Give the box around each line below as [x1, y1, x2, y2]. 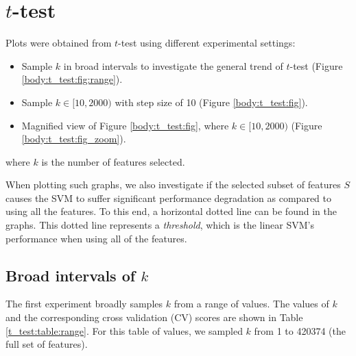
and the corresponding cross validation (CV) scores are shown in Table [5, 310, 303, 325]
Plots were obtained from [5, 36, 112, 50]
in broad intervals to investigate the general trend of [63, 58, 283, 73]
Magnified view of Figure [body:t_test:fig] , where [21, 118, 229, 132]
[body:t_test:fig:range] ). [21, 72, 123, 86]
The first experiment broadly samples [5, 296, 163, 311]
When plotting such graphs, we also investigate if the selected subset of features [5, 177, 341, 192]
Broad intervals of [5, 264, 136, 285]
